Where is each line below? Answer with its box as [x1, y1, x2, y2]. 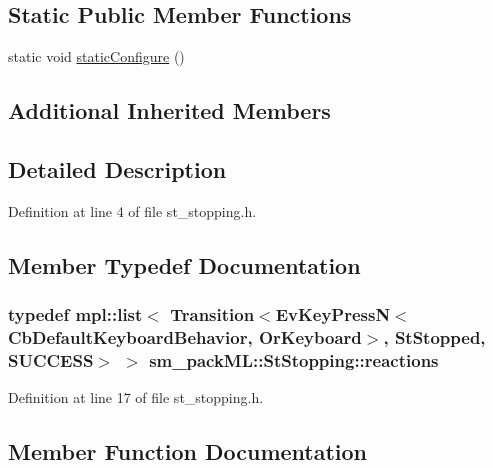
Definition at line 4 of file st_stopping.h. [8, 200, 257, 221]
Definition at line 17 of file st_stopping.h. [8, 387, 264, 408]
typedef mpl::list [8, 302, 143, 327]
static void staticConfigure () [8, 46, 185, 67]
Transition [170, 302, 255, 327]
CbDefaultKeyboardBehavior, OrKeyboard [8, 325, 362, 349]
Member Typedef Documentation [8, 249, 361, 280]
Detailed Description [8, 153, 227, 184]
